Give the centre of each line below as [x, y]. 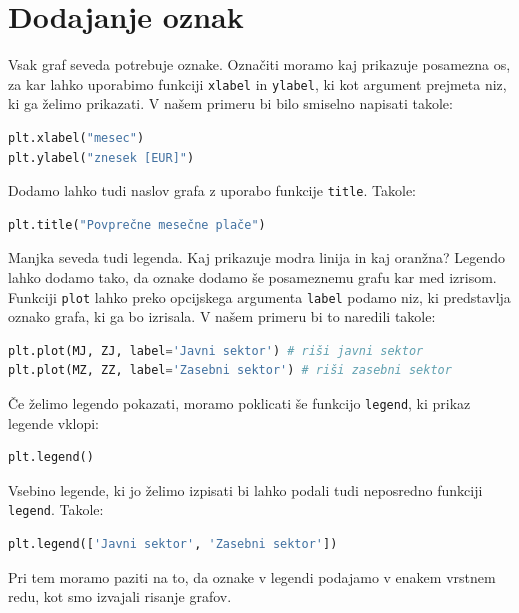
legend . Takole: [56, 509]
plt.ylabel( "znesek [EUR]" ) [101, 157]
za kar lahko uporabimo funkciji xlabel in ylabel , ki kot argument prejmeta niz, [257, 83]
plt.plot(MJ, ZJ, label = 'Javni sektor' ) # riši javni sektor [216, 350]
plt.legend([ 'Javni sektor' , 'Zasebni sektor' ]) [173, 544]
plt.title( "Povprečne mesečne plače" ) [137, 224]
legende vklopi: [54, 422]
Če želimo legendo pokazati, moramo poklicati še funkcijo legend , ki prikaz [239, 403]
